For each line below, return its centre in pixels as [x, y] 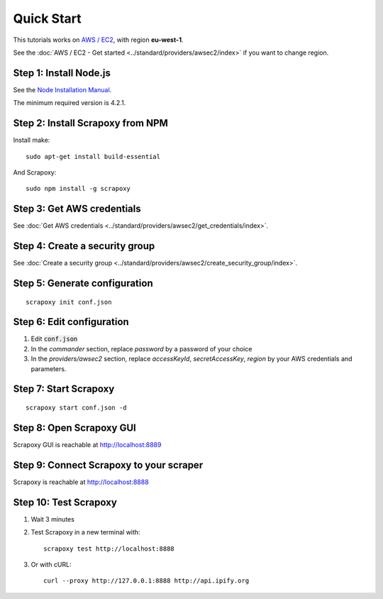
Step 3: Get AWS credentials [77, 209]
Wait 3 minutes [52, 519]
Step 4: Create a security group [84, 246]
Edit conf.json [54, 339]
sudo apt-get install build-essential [93, 156]
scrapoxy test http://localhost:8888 [109, 549]
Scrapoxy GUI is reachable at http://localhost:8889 [87, 444]
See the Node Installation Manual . [62, 89]
